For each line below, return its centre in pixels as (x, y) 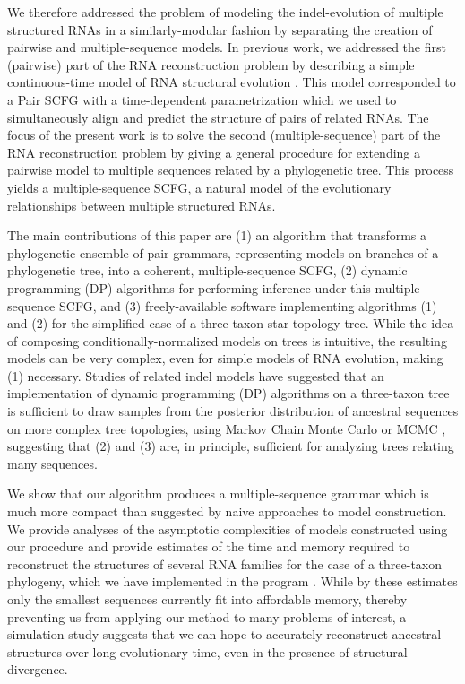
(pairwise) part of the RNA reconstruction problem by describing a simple (211, 64)
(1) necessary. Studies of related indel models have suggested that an (196, 375)
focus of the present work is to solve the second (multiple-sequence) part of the (224, 135)
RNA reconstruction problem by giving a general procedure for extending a (214, 152)
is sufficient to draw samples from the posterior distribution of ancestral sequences (233, 411)
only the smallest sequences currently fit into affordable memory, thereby (207, 599)
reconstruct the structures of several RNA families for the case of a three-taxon (225, 563)
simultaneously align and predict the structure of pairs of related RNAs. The (218, 117)
